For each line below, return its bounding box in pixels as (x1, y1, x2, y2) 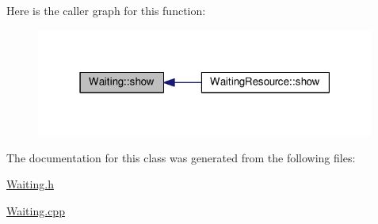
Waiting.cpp (6, 202, 65, 218)
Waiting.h (6, 176, 54, 192)
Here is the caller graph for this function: (6, 2, 206, 18)
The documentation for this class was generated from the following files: (6, 149, 356, 165)
